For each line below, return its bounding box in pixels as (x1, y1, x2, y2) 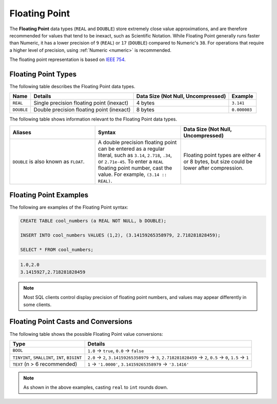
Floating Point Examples (9, 191, 89, 199)
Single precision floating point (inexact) (33, 99, 128, 107)
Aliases (12, 129, 32, 136)
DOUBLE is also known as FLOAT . (12, 158, 85, 165)
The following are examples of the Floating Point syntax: (9, 204, 128, 210)
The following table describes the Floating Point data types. (9, 84, 135, 90)
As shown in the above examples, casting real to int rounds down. (23, 385, 168, 391)
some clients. (23, 301, 52, 308)
